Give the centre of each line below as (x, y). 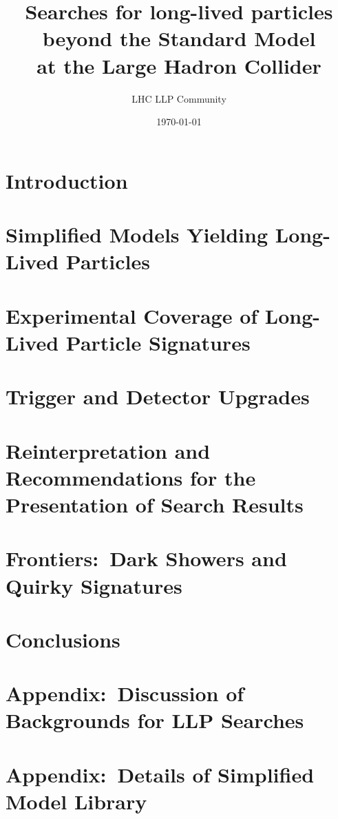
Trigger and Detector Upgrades (158, 396)
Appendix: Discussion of (125, 693)
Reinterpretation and (108, 450)
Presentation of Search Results (155, 504)
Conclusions (63, 639)
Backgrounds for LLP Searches (155, 720)
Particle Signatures (158, 342)
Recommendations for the (131, 477)
